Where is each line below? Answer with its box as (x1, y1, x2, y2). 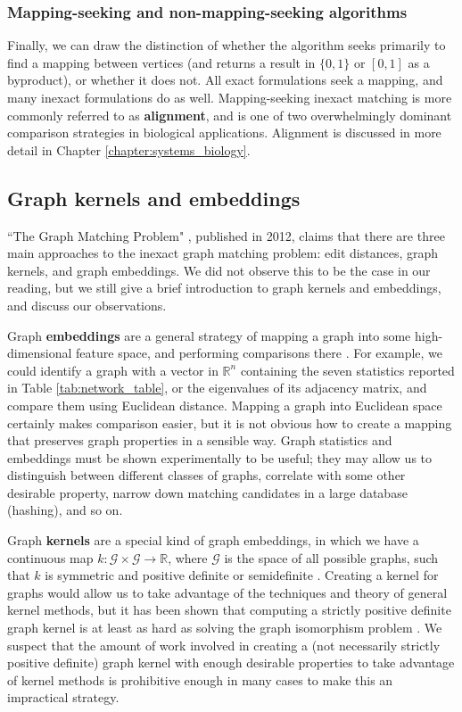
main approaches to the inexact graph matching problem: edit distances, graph (7, 244, 439, 262)
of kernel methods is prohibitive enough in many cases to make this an (7, 670, 393, 689)
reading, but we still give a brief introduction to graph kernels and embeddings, (7, 278, 441, 297)
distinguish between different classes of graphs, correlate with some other (7, 466, 406, 484)
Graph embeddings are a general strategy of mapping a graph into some (7, 326, 411, 344)
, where (168, 548, 208, 567)
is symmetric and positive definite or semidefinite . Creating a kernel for (45, 566, 439, 584)
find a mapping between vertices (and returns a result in (7, 53, 316, 71)
